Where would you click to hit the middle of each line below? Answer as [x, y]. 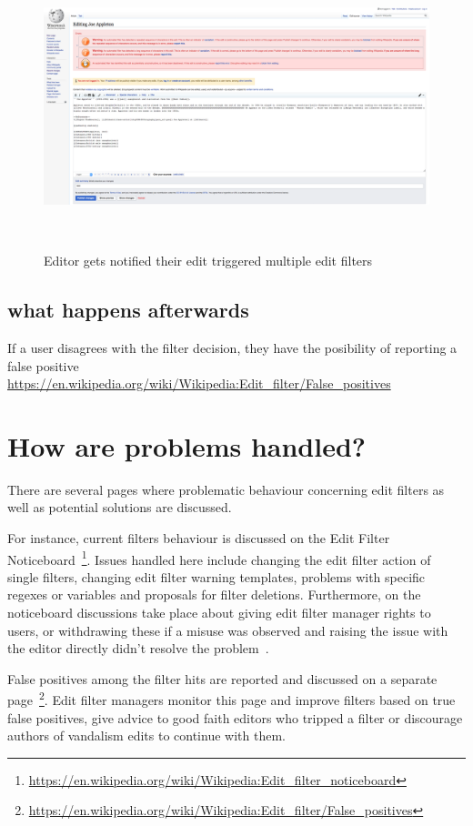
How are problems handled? [187, 445]
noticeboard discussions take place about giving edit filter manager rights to [219, 613]
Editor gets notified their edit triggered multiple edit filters [208, 261]
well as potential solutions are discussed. [120, 507]
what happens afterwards [128, 310]
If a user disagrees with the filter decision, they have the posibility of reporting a [232, 347]
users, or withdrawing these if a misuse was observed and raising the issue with [228, 630]
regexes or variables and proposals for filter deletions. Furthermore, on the [214, 594]
